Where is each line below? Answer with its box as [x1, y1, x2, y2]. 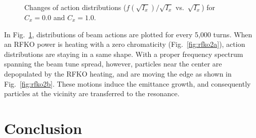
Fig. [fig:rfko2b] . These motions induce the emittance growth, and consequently [4, 78, 251, 89]
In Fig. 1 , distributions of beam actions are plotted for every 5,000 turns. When [4, 29, 252, 39]
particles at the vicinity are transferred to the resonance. [4, 88, 180, 99]
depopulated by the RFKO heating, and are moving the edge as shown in [4, 68, 232, 79]
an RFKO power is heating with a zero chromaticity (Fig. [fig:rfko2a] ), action [4, 39, 245, 49]
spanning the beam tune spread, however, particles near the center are [4, 58, 222, 69]
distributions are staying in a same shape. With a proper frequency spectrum [4, 48, 243, 59]
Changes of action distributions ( [24, 2, 126, 12]
